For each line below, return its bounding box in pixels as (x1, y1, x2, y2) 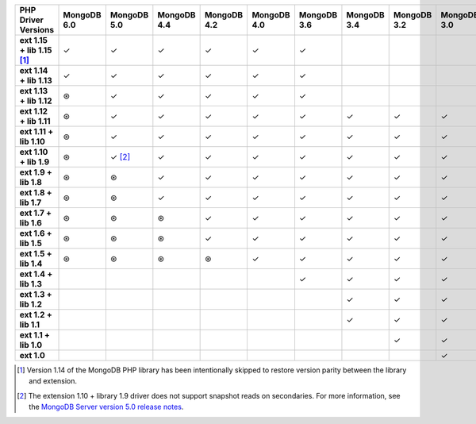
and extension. (29, 376, 78, 386)
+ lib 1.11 (19, 116, 51, 126)
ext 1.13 (19, 86, 48, 96)
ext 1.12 (19, 106, 48, 117)
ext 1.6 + (19, 228, 52, 238)
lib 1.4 (19, 258, 43, 269)
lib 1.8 (19, 177, 43, 187)
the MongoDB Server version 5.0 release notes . (29, 402, 184, 412)
